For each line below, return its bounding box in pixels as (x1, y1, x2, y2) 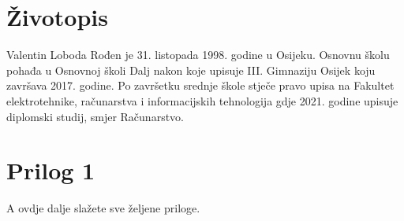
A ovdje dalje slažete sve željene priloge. (6, 200, 200, 216)
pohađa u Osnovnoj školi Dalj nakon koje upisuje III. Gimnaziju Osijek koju (6, 61, 376, 78)
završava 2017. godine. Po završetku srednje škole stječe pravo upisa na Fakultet (6, 77, 395, 94)
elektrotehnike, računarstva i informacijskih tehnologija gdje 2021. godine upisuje (6, 92, 398, 109)
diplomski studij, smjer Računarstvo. (6, 108, 184, 124)
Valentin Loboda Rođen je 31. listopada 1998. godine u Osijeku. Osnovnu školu (6, 46, 390, 63)
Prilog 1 (6, 154, 95, 186)
